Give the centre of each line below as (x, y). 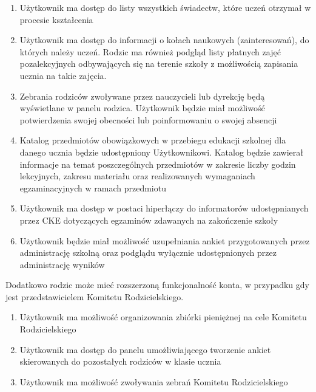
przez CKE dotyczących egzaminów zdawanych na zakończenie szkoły (149, 220)
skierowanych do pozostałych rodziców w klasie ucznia (120, 361)
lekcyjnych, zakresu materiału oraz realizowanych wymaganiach (137, 176)
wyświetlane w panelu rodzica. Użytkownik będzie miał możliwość (142, 108)
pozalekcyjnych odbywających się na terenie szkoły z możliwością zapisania (159, 64)
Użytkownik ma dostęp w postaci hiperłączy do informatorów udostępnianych (164, 208)
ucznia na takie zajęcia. (63, 75)
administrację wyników (62, 264)
